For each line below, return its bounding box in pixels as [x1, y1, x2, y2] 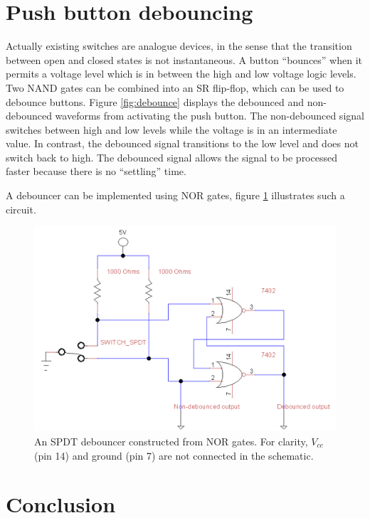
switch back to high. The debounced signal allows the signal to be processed [6, 149, 337, 164]
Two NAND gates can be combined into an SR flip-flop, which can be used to [6, 80, 344, 95]
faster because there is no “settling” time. [6, 164, 186, 179]
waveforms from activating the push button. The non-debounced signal [55, 108, 364, 123]
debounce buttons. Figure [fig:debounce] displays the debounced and [6, 94, 304, 109]
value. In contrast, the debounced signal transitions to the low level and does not [6, 136, 359, 151]
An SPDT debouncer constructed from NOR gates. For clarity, [34, 434, 308, 449]
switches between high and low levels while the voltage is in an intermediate [6, 122, 337, 137]
